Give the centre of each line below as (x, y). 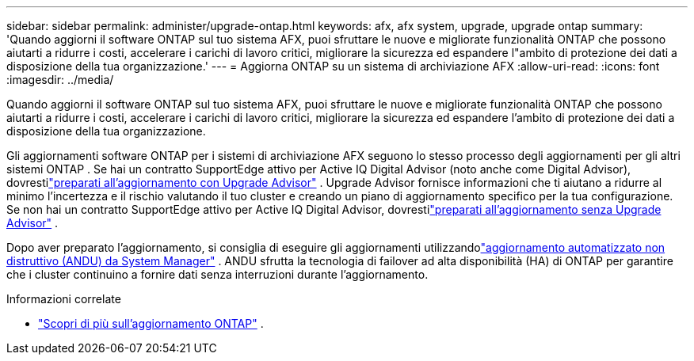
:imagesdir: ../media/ (60, 80)
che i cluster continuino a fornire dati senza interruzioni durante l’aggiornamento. (217, 274)
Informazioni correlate (64, 299)
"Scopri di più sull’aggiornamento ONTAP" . (151, 323)
